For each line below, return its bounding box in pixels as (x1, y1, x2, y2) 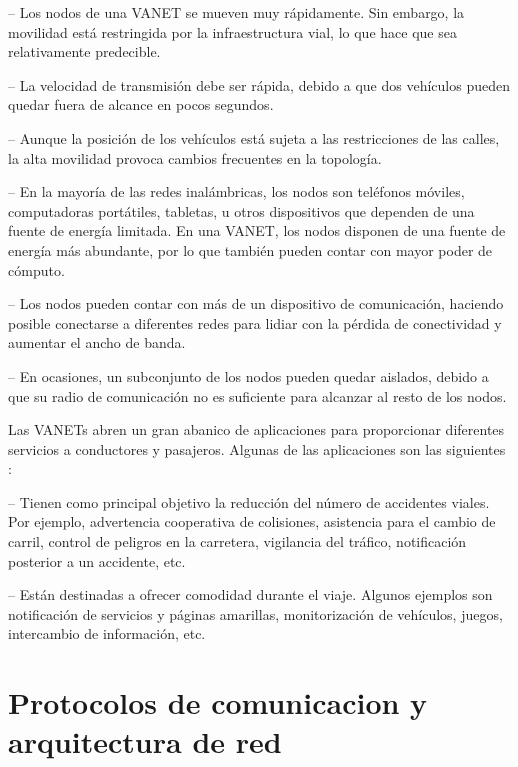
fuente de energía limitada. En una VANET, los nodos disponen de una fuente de (8, 220, 506, 241)
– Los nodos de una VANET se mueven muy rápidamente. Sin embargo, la (8, 2, 465, 22)
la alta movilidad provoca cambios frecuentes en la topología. (8, 147, 382, 168)
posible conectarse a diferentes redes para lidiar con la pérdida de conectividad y (8, 312, 502, 333)
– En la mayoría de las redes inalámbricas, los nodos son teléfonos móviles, (8, 181, 465, 202)
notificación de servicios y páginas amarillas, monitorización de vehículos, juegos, (8, 603, 503, 624)
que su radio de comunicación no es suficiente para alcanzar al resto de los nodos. (8, 385, 507, 406)
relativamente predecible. (8, 41, 161, 62)
